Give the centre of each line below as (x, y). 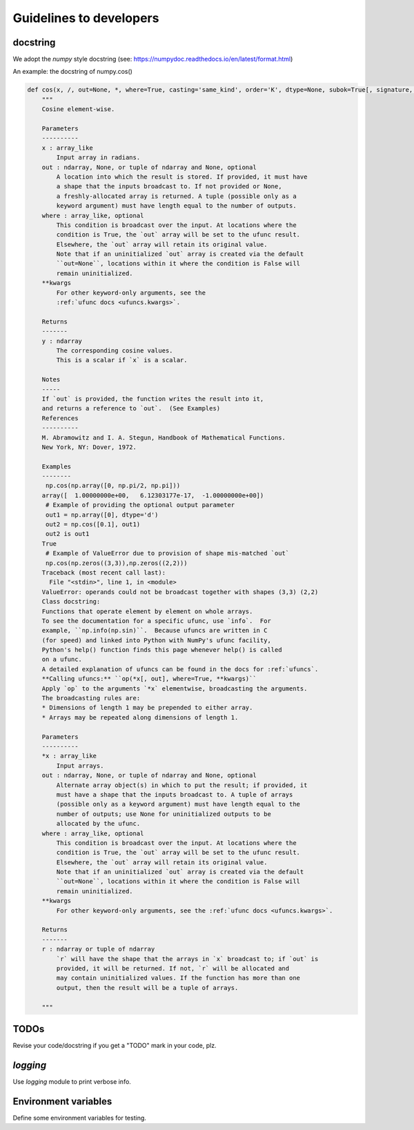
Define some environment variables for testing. (79, 1118)
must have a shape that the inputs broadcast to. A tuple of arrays (175, 794)
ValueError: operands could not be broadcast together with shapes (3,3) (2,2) (180, 592)
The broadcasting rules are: (91, 698)
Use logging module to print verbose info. (72, 1081)
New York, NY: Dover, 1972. (89, 447)
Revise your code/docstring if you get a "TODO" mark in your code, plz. (115, 1046)
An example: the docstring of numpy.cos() (72, 72)
